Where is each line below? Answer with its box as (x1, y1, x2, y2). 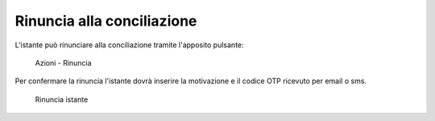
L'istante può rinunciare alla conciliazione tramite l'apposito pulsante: (14, 40, 245, 50)
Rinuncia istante (35, 95, 89, 104)
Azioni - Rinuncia (35, 58, 92, 67)
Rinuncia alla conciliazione (14, 12, 197, 30)
